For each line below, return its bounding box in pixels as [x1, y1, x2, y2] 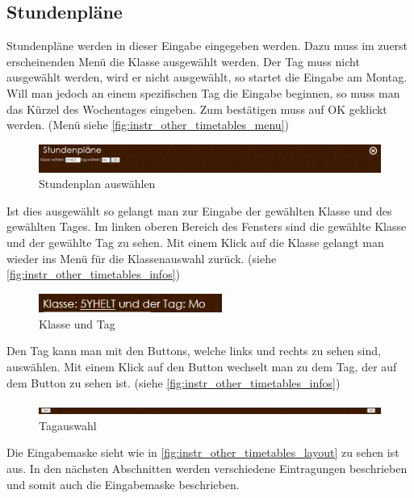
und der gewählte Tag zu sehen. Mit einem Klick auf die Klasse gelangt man [6, 233, 384, 250]
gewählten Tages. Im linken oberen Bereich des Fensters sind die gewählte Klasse [6, 218, 407, 235]
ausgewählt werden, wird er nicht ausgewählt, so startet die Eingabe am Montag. [6, 69, 408, 86]
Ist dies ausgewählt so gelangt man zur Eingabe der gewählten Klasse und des [6, 202, 392, 219]
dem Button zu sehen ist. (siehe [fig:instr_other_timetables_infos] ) [6, 374, 341, 391]
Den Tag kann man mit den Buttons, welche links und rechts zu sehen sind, [6, 342, 381, 359]
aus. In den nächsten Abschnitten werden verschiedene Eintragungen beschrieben [6, 459, 408, 476]
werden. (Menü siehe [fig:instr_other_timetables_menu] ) [6, 116, 289, 133]
